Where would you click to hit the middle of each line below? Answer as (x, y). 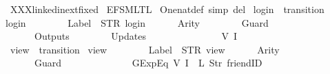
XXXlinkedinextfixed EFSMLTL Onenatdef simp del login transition (167, 9)
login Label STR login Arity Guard (137, 22)
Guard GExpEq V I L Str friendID (148, 63)
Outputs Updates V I (136, 36)
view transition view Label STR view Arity (145, 49)
